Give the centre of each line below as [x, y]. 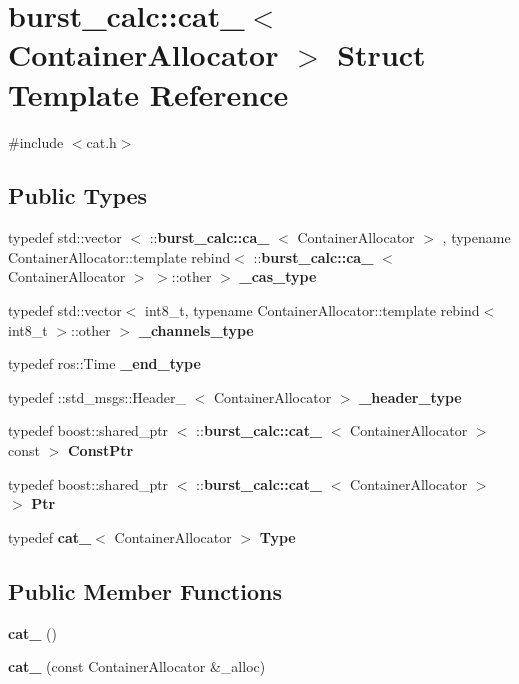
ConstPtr [100, 450]
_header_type [410, 396]
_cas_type [278, 276]
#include [36, 141]
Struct [381, 54]
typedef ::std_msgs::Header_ [97, 396]
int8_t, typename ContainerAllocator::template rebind [312, 310]
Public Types [78, 195]
